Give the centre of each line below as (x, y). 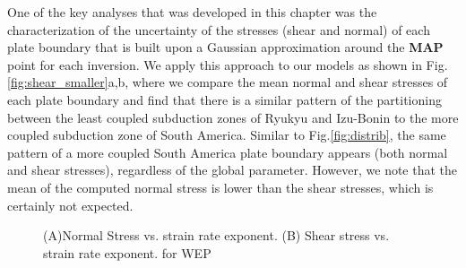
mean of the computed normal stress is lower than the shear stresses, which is (220, 187)
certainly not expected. (70, 205)
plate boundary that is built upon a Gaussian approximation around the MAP (225, 47)
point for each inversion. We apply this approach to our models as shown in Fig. (228, 64)
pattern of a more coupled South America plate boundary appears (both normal (228, 152)
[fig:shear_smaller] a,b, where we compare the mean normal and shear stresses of (228, 82)
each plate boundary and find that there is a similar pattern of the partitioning (224, 99)
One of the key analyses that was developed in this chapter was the (192, 12)
